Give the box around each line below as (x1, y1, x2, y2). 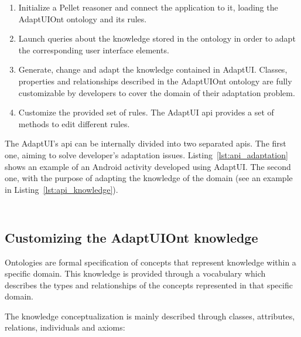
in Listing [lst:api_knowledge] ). (5, 183, 118, 195)
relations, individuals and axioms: (5, 321, 125, 333)
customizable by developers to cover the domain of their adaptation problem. (18, 86, 295, 98)
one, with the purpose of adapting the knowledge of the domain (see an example (5, 172, 293, 184)
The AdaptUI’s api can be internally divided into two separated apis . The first (5, 137, 286, 149)
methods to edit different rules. (18, 117, 130, 130)
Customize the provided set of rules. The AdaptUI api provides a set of (18, 106, 274, 118)
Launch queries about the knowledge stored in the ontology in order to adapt (18, 32, 296, 45)
